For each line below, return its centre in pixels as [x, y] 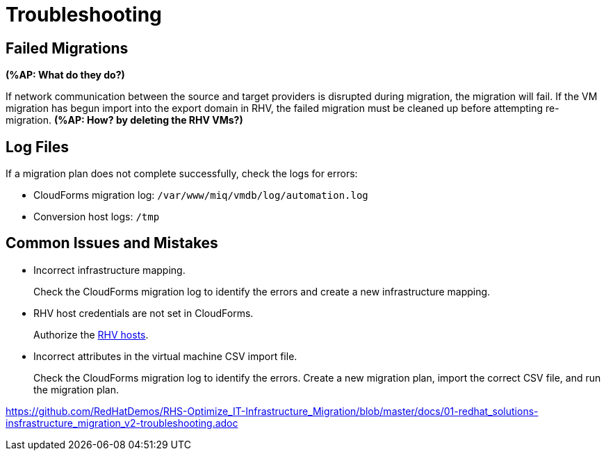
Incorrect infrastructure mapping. [109, 270]
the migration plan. [76, 389]
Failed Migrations [67, 48]
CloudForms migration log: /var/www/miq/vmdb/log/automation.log [201, 195]
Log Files [37, 147]
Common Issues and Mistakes [112, 243]
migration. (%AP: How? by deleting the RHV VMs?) [124, 120]
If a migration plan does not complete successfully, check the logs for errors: [182, 174]
